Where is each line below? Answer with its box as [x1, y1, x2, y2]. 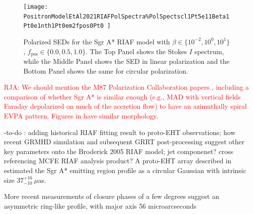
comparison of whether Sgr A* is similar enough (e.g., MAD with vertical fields [4, 91, 241, 101]
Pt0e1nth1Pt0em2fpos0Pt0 [23, 22, 104, 30]
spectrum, [194, 46, 224, 56]
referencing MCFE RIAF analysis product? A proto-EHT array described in [4, 156, 232, 166]
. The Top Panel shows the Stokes [85, 46, 187, 56]
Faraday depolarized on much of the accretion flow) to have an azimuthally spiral [4, 101, 247, 111]
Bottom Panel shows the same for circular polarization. [23, 65, 188, 76]
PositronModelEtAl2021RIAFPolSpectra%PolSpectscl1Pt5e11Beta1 [23, 13, 230, 20]
